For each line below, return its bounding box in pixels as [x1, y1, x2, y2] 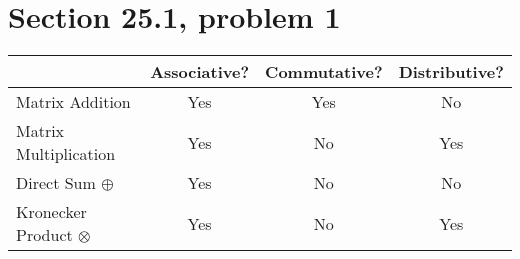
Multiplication [16, 142, 116, 166]
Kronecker [16, 200, 87, 224]
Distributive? [398, 60, 504, 84]
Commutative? [265, 60, 383, 84]
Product [16, 223, 73, 247]
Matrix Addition [16, 90, 131, 114]
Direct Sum [16, 171, 96, 195]
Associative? [150, 60, 250, 84]
